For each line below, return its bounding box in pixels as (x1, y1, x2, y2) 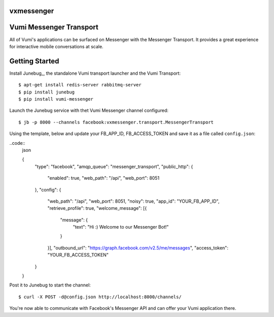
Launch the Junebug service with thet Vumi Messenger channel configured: (9, 107, 168, 114)
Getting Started (9, 56, 59, 66)
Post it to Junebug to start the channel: (9, 282, 91, 288)
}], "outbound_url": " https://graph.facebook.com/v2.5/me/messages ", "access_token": (47, 244, 228, 251)
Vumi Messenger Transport (9, 23, 98, 31)
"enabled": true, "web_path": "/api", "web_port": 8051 (47, 175, 160, 181)
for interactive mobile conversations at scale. (9, 43, 104, 49)
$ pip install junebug (18, 89, 75, 95)
